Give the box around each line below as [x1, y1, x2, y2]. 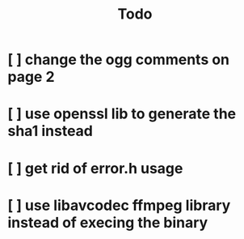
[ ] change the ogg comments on [7, 50, 230, 69]
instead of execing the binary [7, 213, 208, 232]
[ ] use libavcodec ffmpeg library [7, 196, 231, 215]
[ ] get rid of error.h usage [7, 159, 183, 177]
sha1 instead [7, 122, 94, 140]
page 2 [7, 68, 55, 86]
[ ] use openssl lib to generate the [7, 105, 237, 123]
